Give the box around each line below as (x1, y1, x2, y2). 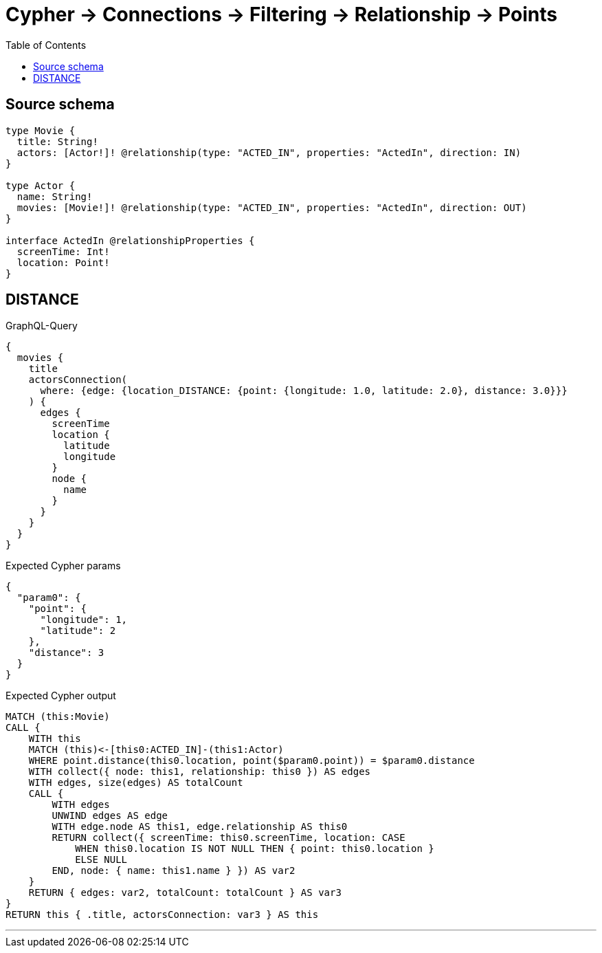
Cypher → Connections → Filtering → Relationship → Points (5, 3, 557, 26)
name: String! (16, 190, 93, 202)
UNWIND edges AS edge (52, 810, 168, 822)
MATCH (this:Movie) (5, 711, 110, 723)
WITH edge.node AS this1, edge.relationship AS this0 (52, 821, 348, 833)
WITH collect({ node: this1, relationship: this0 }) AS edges (28, 766, 371, 778)
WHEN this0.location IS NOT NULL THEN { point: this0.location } (75, 843, 434, 855)
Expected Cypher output (5, 690, 116, 702)
